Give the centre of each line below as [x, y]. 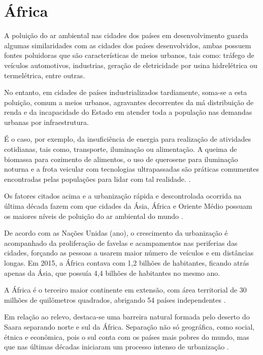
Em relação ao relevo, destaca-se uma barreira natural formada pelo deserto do [127, 317]
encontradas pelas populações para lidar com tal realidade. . [97, 179]
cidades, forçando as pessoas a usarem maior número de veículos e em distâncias [129, 253]
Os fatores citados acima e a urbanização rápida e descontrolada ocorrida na [123, 196]
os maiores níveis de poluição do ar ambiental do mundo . [94, 216]
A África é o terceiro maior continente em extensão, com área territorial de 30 [125, 290]
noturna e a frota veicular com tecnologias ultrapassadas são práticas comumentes [131, 169]
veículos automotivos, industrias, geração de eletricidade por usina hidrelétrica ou [131, 65]
